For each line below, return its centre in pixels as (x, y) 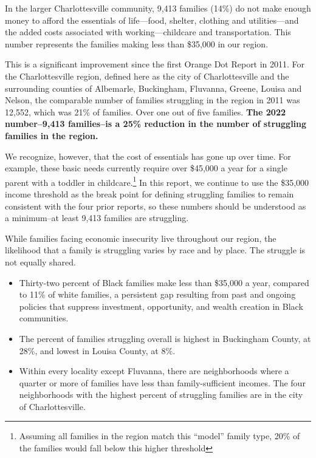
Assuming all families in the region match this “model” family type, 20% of (160, 436)
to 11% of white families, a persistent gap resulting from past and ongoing (157, 294)
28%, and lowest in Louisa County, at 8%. (97, 350)
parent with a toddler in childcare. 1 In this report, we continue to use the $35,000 (157, 181)
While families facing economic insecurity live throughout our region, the (141, 238)
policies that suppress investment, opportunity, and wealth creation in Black (161, 306)
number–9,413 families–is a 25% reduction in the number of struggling (156, 124)
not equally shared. (40, 261)
